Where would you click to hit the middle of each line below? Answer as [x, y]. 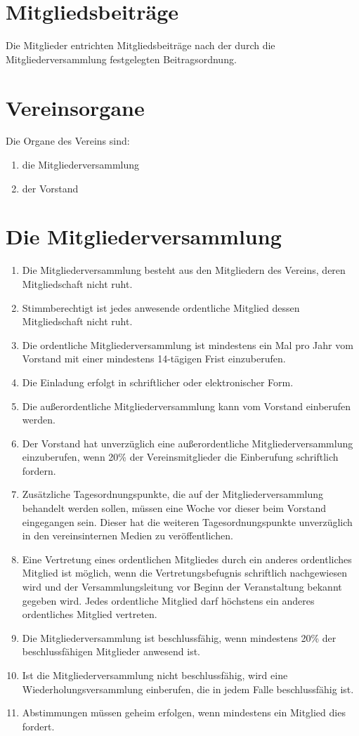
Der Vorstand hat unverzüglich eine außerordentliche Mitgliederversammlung [188, 443]
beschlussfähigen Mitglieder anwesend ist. [111, 651]
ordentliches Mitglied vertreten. [90, 614]
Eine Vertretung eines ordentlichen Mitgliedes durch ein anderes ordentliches [187, 559]
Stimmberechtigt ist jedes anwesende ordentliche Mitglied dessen [161, 307]
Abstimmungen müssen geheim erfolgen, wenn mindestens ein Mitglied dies [184, 712]
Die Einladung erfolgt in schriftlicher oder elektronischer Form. [158, 382]
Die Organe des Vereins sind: [68, 141]
